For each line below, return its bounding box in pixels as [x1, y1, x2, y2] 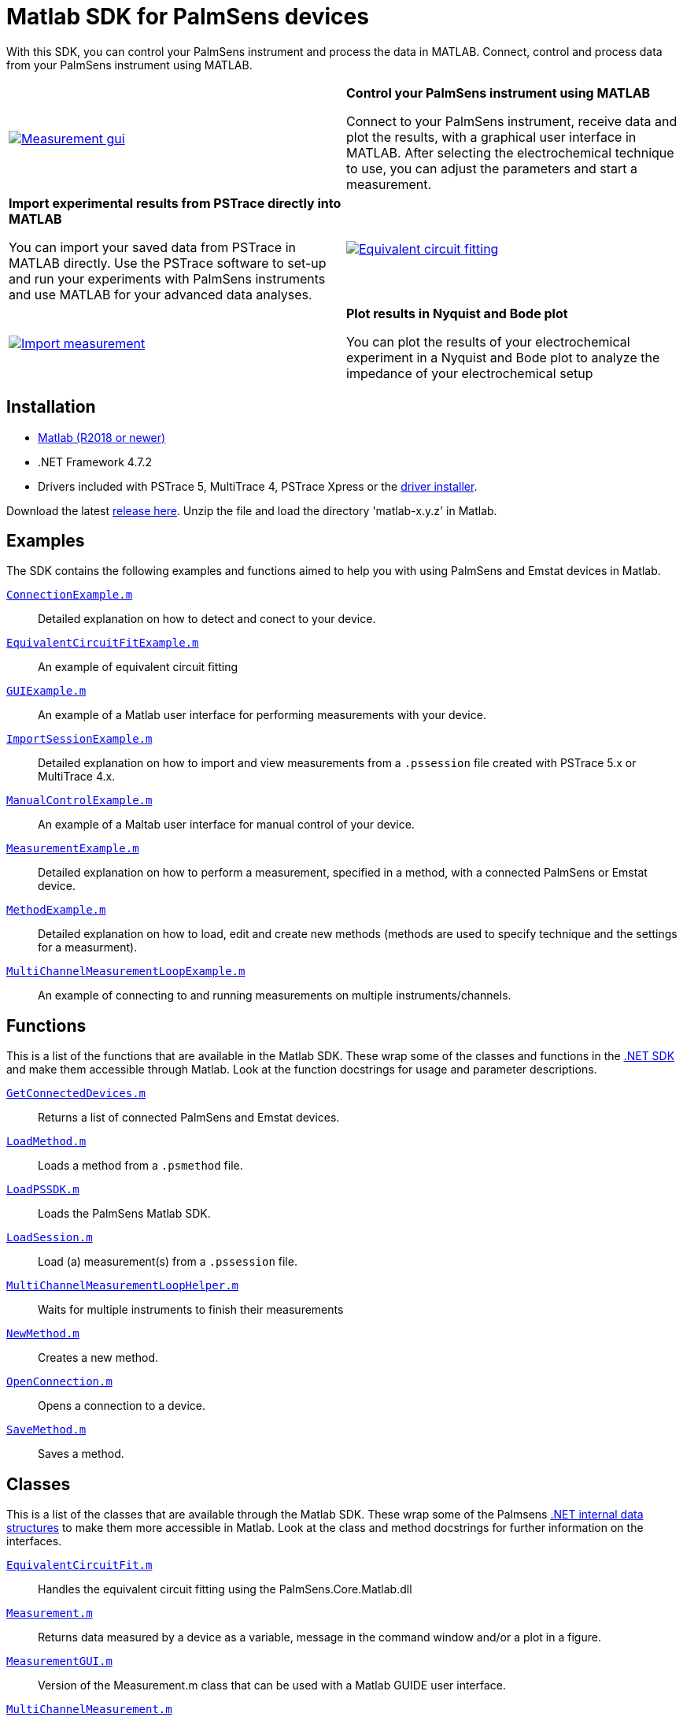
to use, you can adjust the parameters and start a [346, 160, 637, 176]
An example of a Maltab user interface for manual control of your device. [38, 818, 415, 832]
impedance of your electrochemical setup [346, 365, 593, 381]
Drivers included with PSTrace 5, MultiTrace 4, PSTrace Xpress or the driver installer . [38, 479, 478, 493]
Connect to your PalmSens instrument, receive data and [346, 113, 677, 129]
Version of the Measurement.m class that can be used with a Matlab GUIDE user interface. [38, 1678, 507, 1693]
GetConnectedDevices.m [6, 1087, 146, 1100]
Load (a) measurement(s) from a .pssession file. [38, 1255, 297, 1269]
